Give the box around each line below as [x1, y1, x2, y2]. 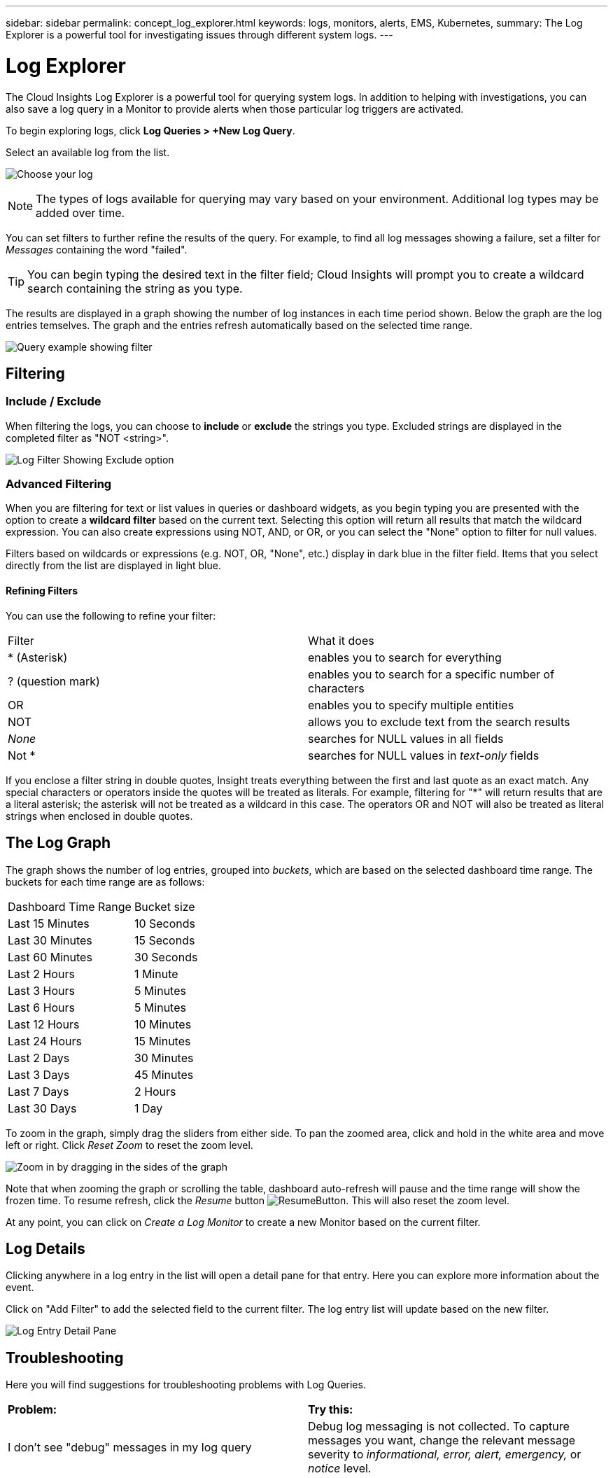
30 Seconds [134, 949, 198, 964]
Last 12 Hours [8, 1017, 80, 1031]
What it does [308, 633, 374, 648]
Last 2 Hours [8, 966, 75, 981]
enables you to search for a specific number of [308, 667, 555, 681]
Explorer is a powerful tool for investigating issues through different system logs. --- [6, 29, 393, 41]
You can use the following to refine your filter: [6, 609, 216, 622]
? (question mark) [8, 674, 100, 688]
